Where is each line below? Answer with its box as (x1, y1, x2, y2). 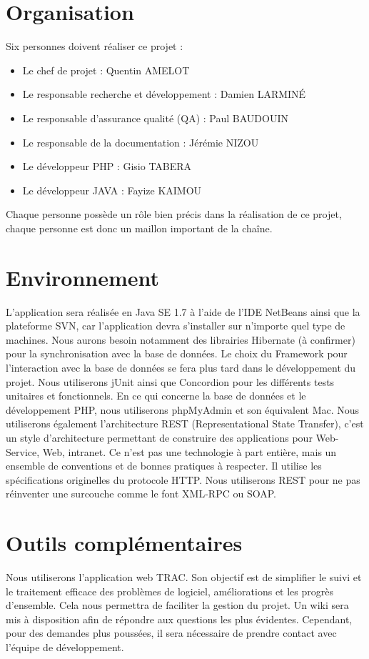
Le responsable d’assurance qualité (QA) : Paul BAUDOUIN (22, 110, 288, 125)
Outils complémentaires (6, 528, 243, 558)
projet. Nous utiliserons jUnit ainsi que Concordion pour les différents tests (6, 374, 335, 389)
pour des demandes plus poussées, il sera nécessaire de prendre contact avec (6, 625, 337, 640)
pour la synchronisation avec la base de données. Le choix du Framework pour (6, 346, 348, 361)
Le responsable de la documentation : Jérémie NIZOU (22, 134, 259, 149)
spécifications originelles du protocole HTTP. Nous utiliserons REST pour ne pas (6, 472, 360, 487)
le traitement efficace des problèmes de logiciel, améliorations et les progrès (6, 583, 333, 598)
